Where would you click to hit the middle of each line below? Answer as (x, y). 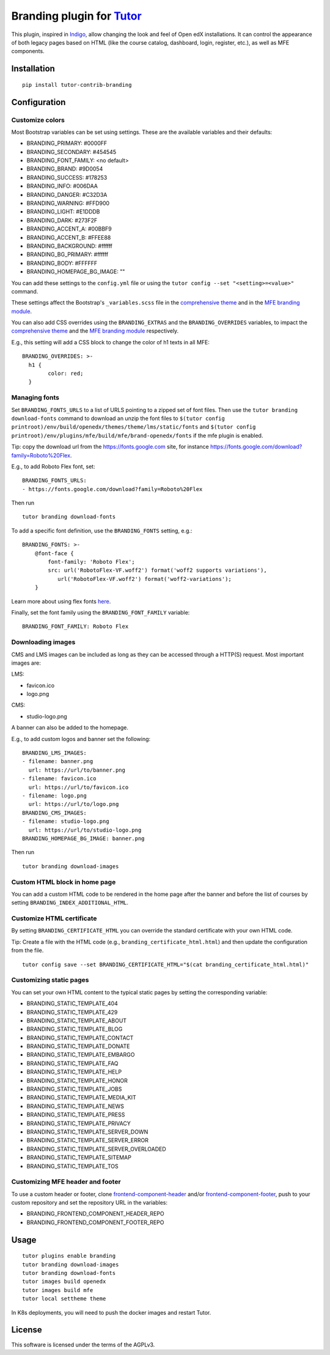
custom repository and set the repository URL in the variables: (90, 1203)
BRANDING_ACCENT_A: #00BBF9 (69, 229)
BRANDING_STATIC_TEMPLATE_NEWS (75, 1106)
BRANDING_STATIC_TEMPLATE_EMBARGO (81, 1055)
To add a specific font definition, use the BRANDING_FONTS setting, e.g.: (102, 530)
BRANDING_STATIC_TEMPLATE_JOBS (74, 1089)
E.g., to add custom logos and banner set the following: (81, 739)
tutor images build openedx (64, 1282)
